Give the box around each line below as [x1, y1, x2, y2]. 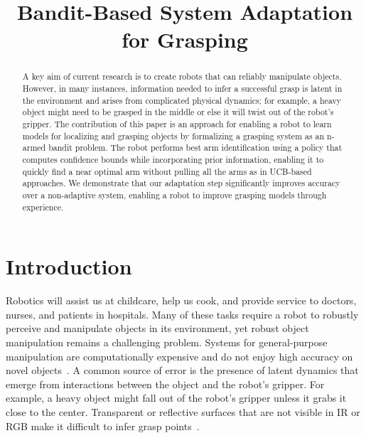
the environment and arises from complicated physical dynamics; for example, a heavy [22, 94, 342, 106]
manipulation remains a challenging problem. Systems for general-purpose [6, 334, 328, 349]
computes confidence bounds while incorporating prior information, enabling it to [22, 153, 324, 165]
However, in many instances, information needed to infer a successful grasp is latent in [22, 82, 343, 95]
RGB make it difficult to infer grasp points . [6, 418, 200, 433]
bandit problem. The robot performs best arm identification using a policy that [48, 141, 343, 154]
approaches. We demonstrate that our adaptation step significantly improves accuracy [22, 177, 340, 189]
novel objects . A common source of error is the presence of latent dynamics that [6, 363, 359, 378]
